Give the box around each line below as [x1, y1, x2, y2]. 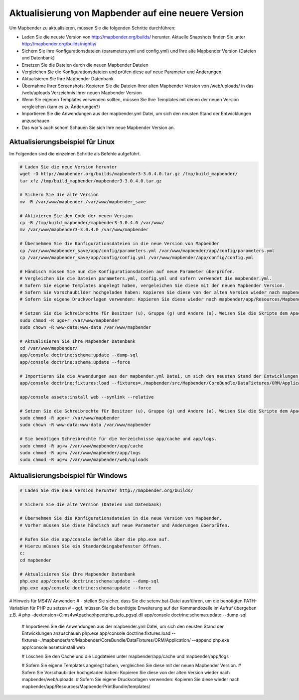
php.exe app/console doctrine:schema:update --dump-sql [19, 578, 159, 584]
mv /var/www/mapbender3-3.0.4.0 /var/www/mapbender [19, 227, 149, 233]
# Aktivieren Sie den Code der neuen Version [19, 213, 133, 219]
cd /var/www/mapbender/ [19, 345, 78, 351]
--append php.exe [192, 637, 229, 643]
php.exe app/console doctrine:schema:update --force [19, 585, 151, 591]
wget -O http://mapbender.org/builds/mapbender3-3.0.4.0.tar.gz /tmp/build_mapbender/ [19, 171, 238, 177]
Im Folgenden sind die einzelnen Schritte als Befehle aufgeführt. [9, 150, 141, 156]
